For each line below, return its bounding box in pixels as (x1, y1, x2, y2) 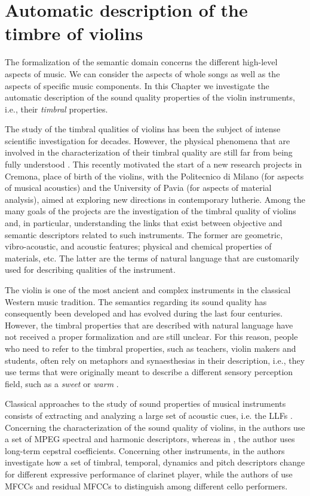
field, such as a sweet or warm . (5, 377, 119, 390)
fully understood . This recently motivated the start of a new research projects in (5, 158, 302, 171)
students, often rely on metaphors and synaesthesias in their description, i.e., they (5, 354, 305, 366)
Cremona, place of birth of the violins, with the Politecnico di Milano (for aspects (5, 169, 304, 182)
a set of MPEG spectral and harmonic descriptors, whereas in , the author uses (5, 433, 295, 445)
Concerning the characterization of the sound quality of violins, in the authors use (5, 421, 305, 433)
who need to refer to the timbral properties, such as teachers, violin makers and (5, 342, 296, 354)
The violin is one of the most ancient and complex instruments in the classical (5, 284, 291, 296)
